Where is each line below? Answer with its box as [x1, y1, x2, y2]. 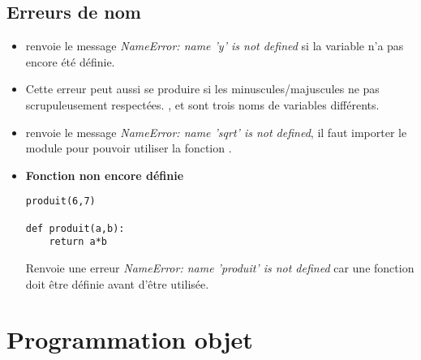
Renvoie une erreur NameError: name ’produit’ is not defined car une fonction [25, 259, 415, 276]
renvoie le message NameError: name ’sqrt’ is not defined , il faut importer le [25, 123, 407, 140]
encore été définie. [25, 53, 115, 70]
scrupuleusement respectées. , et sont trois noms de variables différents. [25, 96, 380, 113]
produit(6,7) [25, 195, 96, 208]
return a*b [49, 236, 108, 248]
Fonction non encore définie [25, 166, 184, 183]
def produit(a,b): [25, 222, 125, 234]
